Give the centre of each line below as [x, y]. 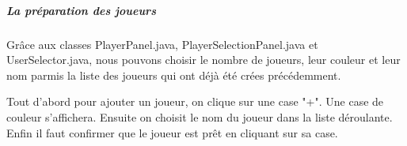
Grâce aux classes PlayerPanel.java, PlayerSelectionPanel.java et [162, 44]
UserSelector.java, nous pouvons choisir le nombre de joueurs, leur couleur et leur [203, 60]
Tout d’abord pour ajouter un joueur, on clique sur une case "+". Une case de [195, 101]
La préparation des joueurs [81, 10]
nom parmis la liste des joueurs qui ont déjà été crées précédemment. [174, 75]
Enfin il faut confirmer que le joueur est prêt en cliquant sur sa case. [172, 132]
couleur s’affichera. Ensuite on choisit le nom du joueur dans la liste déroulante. [200, 116]
